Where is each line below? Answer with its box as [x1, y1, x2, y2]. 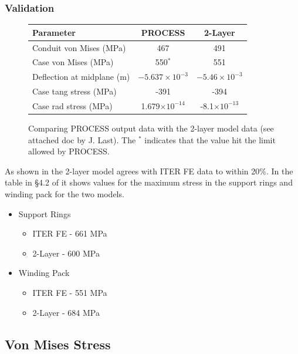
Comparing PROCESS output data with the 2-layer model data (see [28, 122, 274, 134]
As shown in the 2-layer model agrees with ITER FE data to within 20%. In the [5, 164, 293, 177]
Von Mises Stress [5, 335, 111, 353]
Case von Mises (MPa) [32, 56, 114, 68]
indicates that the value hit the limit [144, 133, 276, 146]
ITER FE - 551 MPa [32, 286, 107, 298]
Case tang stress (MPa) [32, 85, 117, 97]
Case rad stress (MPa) [32, 99, 113, 112]
